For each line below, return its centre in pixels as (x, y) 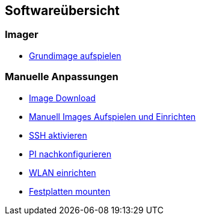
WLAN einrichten (63, 172)
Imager (22, 35)
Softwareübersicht (62, 11)
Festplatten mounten (70, 191)
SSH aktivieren (58, 135)
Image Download (62, 98)
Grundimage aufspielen (75, 55)
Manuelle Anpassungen (62, 77)
